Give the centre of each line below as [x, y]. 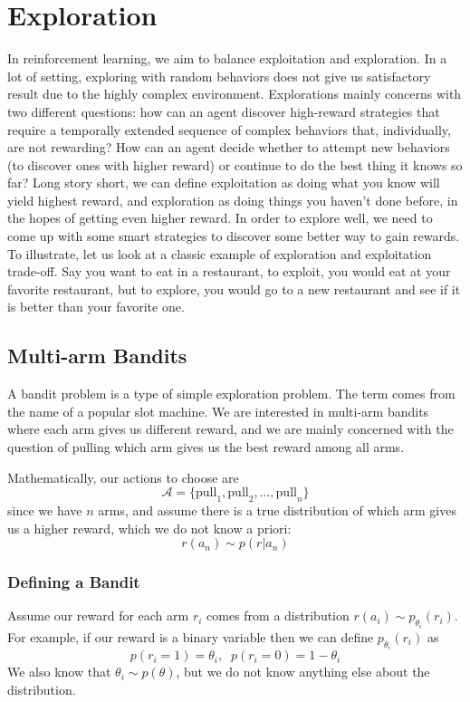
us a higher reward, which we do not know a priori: [149, 528]
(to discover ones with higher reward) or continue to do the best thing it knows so [235, 164]
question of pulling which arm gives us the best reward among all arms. [206, 447]
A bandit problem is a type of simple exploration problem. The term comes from [231, 394]
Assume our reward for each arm [98, 615]
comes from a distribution [278, 615]
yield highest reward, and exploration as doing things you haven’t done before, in [233, 200]
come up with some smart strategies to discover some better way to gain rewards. [234, 236]
